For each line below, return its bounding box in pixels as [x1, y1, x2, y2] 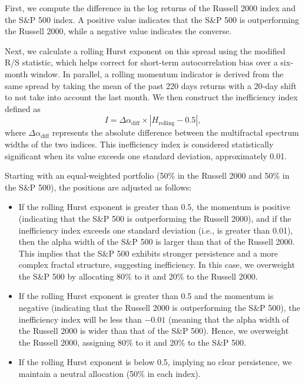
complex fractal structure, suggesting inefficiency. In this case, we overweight [18, 258, 295, 271]
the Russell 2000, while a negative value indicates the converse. [5, 25, 232, 37]
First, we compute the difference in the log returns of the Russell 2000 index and [5, 2, 296, 14]
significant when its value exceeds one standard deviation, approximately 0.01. [5, 149, 287, 162]
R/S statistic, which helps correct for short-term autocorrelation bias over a [5, 56, 278, 68]
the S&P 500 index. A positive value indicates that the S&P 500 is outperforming [5, 13, 300, 25]
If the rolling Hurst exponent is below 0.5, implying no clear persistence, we [18, 356, 292, 368]
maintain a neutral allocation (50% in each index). [18, 367, 201, 380]
